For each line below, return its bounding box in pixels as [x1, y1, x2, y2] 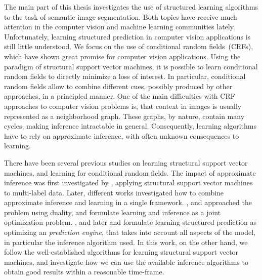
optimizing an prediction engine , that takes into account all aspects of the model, [4, 227, 255, 237]
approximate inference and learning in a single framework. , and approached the [4, 197, 252, 208]
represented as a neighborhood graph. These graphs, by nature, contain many [4, 110, 245, 121]
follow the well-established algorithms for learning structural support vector [4, 247, 239, 257]
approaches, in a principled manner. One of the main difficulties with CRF [4, 91, 235, 101]
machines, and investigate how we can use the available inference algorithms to [4, 256, 248, 267]
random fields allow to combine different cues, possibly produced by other [4, 81, 233, 91]
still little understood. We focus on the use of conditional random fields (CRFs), [4, 41, 253, 52]
